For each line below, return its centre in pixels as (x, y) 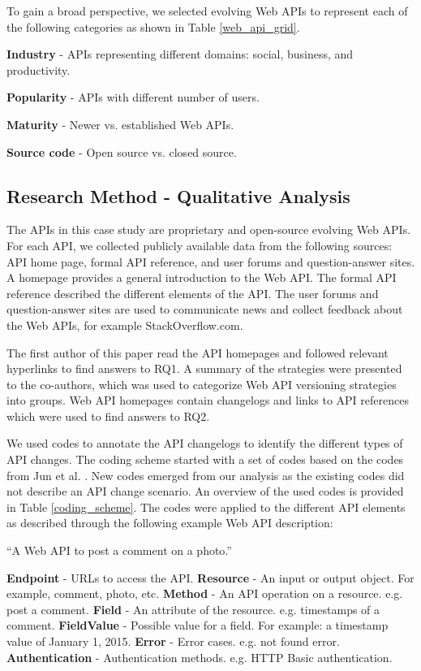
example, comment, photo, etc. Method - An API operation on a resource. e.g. (205, 593)
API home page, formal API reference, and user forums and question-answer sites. (211, 261)
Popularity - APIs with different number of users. (133, 97)
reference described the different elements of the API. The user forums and (193, 293)
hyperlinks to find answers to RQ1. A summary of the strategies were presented (204, 368)
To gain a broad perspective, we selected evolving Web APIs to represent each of (207, 11)
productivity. (39, 69)
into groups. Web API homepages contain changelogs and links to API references (208, 400)
